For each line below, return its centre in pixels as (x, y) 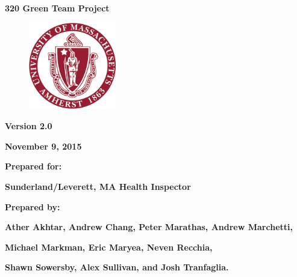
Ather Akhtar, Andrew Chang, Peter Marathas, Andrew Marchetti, (149, 227)
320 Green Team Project (57, 8)
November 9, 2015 (43, 146)
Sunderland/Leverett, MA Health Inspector (98, 186)
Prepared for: (33, 166)
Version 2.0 (29, 126)
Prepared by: (33, 206)
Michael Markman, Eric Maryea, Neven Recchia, (109, 247)
